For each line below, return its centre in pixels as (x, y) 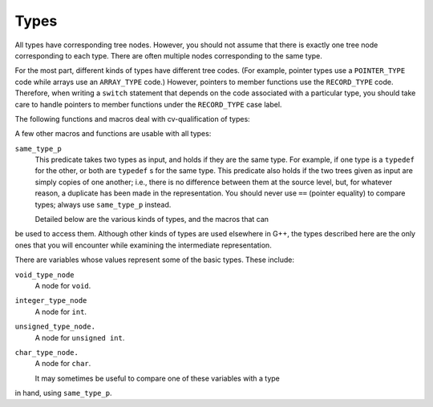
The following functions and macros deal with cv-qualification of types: (132, 119)
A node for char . (63, 364)
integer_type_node (51, 301)
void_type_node (45, 275)
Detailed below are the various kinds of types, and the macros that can (152, 220)
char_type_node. (47, 352)
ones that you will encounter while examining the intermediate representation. (143, 245)
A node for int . (61, 312)
